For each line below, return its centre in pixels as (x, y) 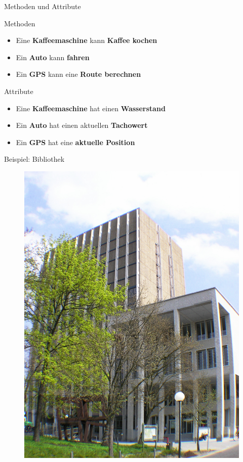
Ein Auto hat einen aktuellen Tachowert (82, 125)
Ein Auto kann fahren (53, 57)
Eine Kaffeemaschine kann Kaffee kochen (87, 40)
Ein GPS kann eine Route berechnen (78, 74)
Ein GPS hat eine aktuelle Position (75, 142)
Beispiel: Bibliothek (34, 159)
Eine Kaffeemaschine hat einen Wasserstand (91, 108)
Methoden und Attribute (43, 6)
